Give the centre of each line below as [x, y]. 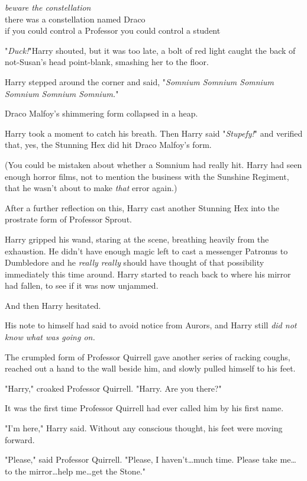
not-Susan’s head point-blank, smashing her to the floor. [107, 62]
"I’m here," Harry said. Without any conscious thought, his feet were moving [144, 428]
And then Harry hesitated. [53, 305]
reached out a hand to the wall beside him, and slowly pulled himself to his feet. [150, 368]
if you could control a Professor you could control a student [113, 30]
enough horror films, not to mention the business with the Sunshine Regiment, [147, 176]
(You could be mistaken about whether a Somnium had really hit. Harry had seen [153, 164]
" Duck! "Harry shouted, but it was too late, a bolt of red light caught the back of [150, 50]
